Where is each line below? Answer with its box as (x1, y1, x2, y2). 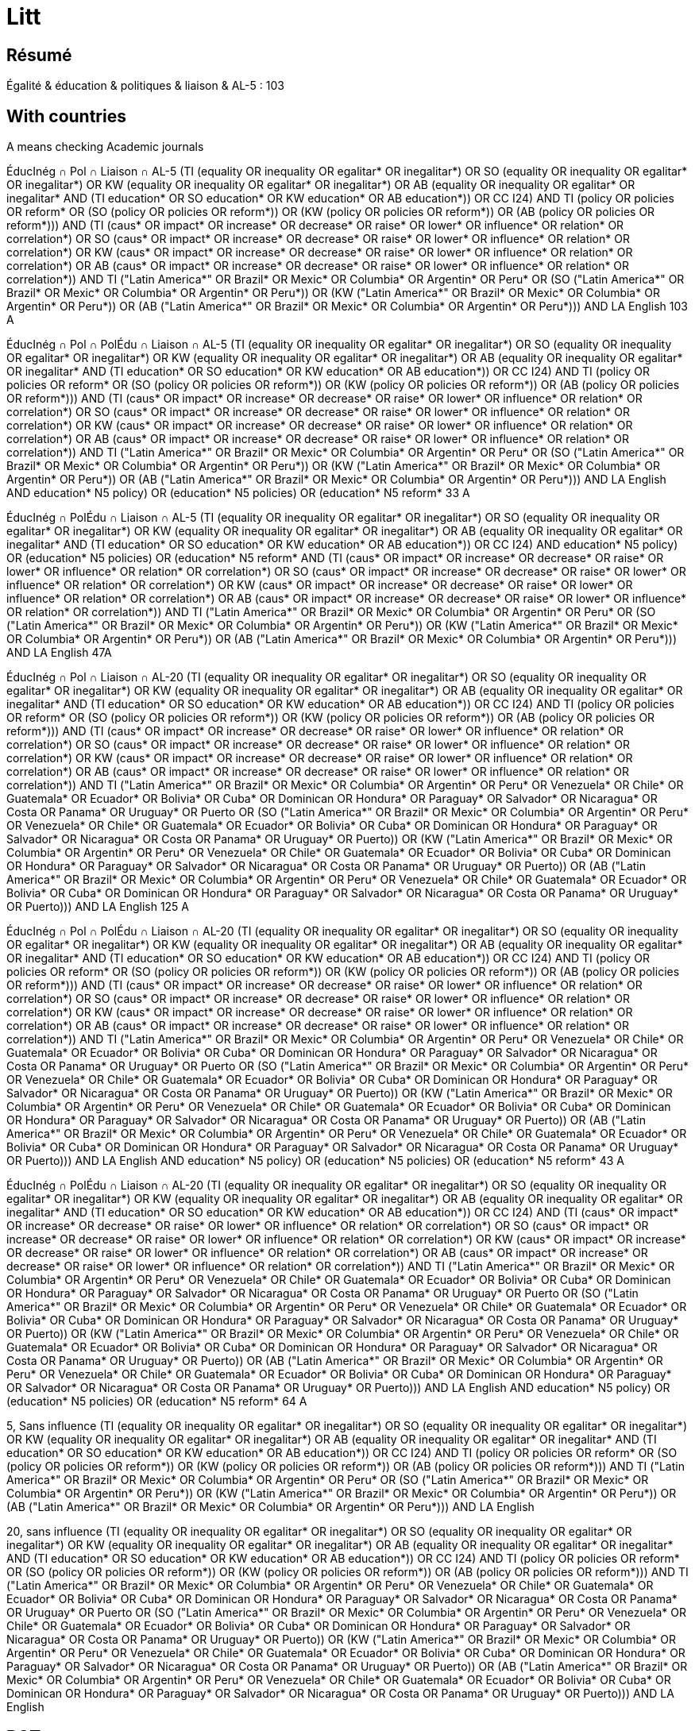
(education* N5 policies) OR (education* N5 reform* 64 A (6, 1394, 307, 1409)
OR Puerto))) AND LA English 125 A (6, 900, 190, 914)
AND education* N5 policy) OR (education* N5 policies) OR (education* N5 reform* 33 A (6, 486, 470, 500)
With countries (6, 106, 126, 126)
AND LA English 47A (6, 646, 112, 660)
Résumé (6, 44, 72, 65)
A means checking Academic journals (6, 140, 204, 154)
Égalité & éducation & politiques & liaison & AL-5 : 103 (6, 79, 284, 93)
